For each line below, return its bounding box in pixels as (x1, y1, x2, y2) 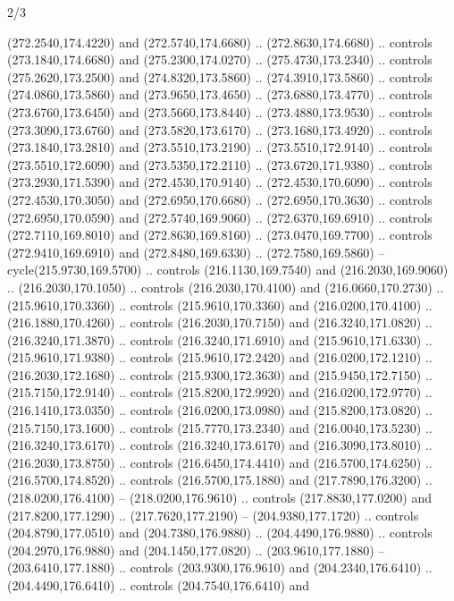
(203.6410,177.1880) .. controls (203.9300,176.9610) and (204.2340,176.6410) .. (7, 558, 433, 577)
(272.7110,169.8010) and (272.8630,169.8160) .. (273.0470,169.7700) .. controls (7, 225, 433, 244)
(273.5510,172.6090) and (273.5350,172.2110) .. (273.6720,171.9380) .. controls (7, 155, 433, 174)
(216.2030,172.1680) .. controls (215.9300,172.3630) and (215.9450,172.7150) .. (7, 365, 433, 384)
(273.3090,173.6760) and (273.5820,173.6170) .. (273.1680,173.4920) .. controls (7, 120, 433, 139)
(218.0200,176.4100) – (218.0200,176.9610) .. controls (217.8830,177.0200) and (7, 488, 432, 507)
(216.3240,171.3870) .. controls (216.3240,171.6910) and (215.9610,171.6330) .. (7, 330, 433, 349)
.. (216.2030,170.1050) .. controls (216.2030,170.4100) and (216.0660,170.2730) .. (7, 277, 444, 296)
